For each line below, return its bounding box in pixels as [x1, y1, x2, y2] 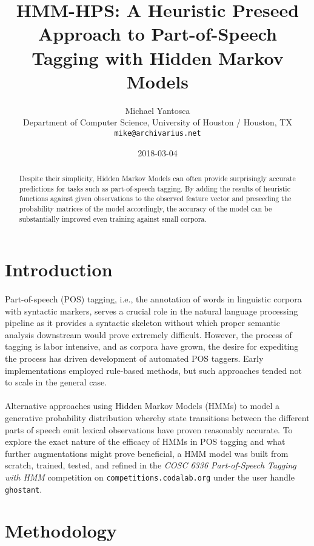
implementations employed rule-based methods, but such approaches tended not [5, 364, 302, 376]
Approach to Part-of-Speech [38, 21, 277, 46]
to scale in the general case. [5, 376, 107, 388]
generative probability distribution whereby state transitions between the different [5, 411, 310, 424]
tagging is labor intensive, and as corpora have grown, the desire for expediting [5, 340, 299, 353]
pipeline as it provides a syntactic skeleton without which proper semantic [5, 316, 280, 329]
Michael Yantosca [125, 104, 190, 116]
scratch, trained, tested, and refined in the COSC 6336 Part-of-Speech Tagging [5, 459, 296, 471]
